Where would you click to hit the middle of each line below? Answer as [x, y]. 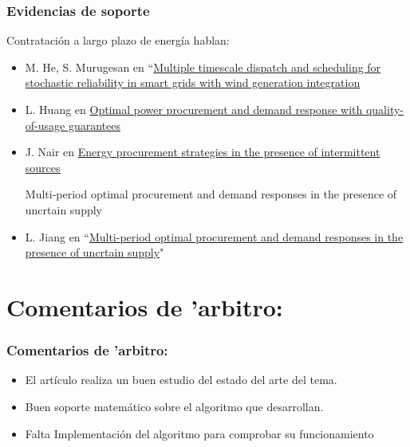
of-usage [45, 125]
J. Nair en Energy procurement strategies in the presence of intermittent [203, 152]
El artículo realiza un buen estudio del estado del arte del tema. [181, 380]
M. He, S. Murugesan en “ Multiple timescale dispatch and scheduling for [203, 67]
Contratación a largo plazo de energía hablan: [118, 40]
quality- [384, 109]
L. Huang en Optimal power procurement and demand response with [194, 109]
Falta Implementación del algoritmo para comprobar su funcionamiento [199, 433]
